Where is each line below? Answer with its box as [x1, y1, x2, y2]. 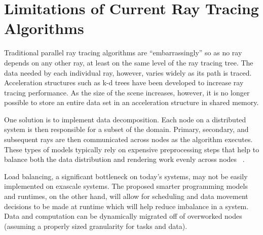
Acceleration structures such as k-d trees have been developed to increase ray [4, 77, 244, 88]
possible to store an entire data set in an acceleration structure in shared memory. [4, 97, 259, 108]
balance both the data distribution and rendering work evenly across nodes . [4, 154, 245, 164]
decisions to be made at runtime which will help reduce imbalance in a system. [4, 200, 249, 211]
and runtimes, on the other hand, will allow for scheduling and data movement [4, 191, 248, 202]
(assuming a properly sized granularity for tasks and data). [4, 220, 187, 231]
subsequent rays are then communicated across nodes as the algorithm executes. [4, 134, 253, 145]
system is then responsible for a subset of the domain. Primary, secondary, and [4, 124, 249, 135]
